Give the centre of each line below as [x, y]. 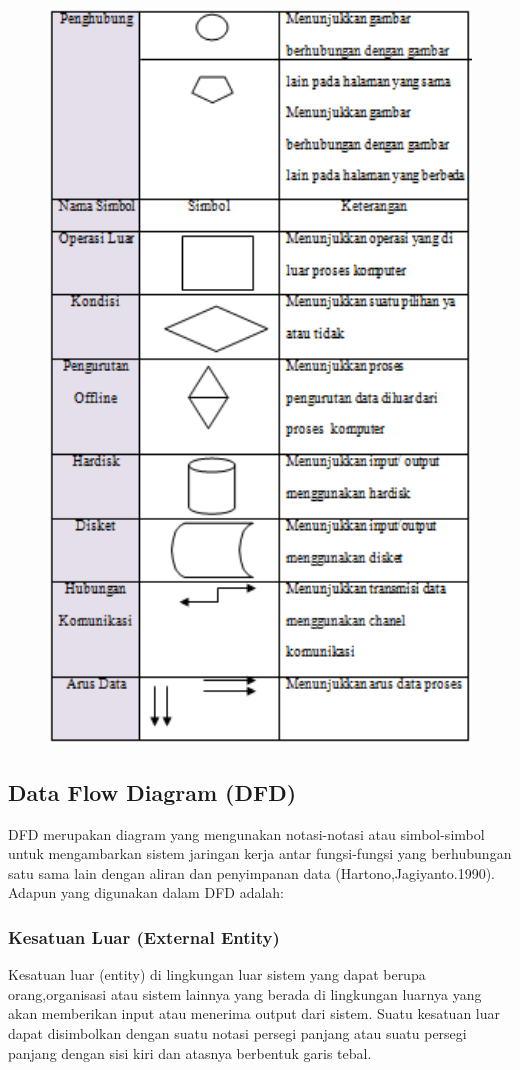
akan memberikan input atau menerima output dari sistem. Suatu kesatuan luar [254, 1013]
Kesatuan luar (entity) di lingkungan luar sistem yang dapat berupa [217, 974]
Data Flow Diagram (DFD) [152, 791]
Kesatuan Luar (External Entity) [144, 936]
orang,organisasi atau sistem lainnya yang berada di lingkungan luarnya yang [245, 993]
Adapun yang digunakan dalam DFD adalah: [146, 892]
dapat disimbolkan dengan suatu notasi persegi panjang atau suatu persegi [237, 1033]
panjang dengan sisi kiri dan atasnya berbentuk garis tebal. [190, 1052]
